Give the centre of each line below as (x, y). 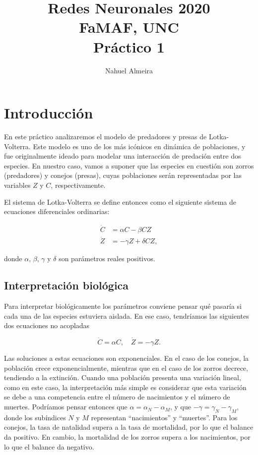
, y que (181, 407)
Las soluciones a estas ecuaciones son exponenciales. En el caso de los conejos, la (127, 358)
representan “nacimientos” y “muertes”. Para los (164, 417)
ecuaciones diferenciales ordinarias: (57, 211)
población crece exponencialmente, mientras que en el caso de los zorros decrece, (126, 368)
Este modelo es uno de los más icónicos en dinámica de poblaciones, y (139, 146)
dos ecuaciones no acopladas (47, 325)
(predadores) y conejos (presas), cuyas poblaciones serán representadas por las (123, 175)
